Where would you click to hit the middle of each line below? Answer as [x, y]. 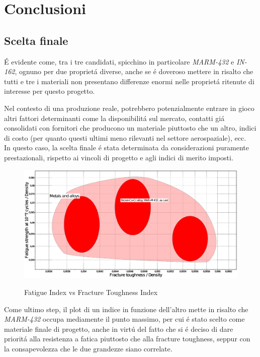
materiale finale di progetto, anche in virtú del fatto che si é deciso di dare [119, 329]
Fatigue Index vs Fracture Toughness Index [91, 292]
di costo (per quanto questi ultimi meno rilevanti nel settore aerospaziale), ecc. [125, 137]
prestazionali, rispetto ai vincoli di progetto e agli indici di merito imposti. [119, 157]
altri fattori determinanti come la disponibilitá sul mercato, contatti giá [114, 118]
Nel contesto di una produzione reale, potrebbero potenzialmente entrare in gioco [129, 108]
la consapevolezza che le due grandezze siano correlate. [88, 348]
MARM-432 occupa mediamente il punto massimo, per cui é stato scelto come [124, 319]
